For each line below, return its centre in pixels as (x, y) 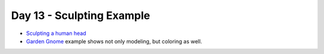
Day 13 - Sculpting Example (80, 15)
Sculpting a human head (56, 33)
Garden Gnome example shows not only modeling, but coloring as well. (114, 41)
